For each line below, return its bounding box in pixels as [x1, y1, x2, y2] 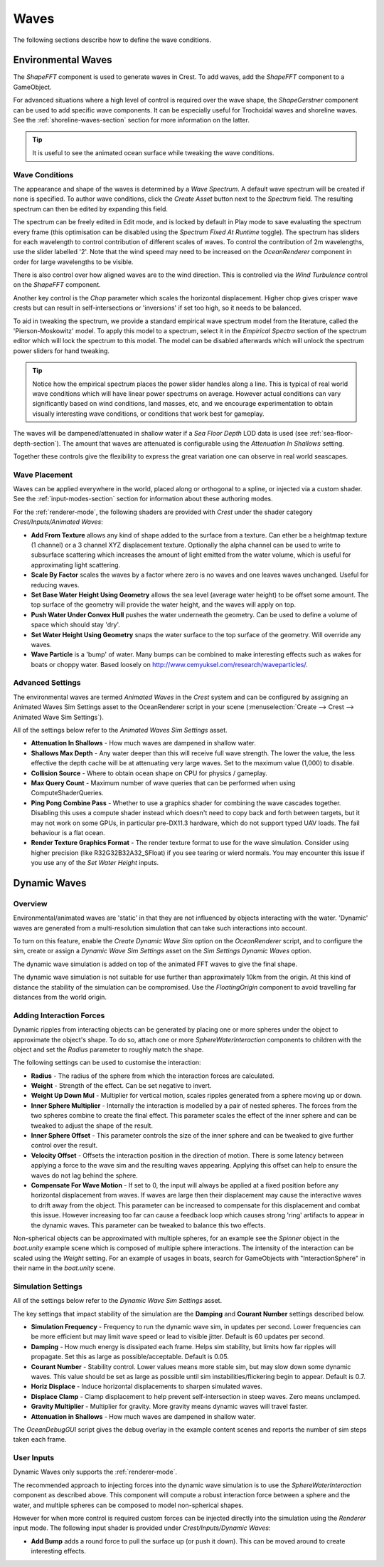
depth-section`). [13, 439, 61, 448]
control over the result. [31, 1141, 98, 1150]
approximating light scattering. [31, 560, 121, 569]
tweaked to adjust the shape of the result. [31, 1121, 153, 1130]
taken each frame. [13, 1435, 67, 1444]
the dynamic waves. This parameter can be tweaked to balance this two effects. [31, 1221, 266, 1230]
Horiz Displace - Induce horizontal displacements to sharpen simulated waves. [31, 1382, 263, 1391]
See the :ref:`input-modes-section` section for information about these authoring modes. [13, 495, 273, 503]
